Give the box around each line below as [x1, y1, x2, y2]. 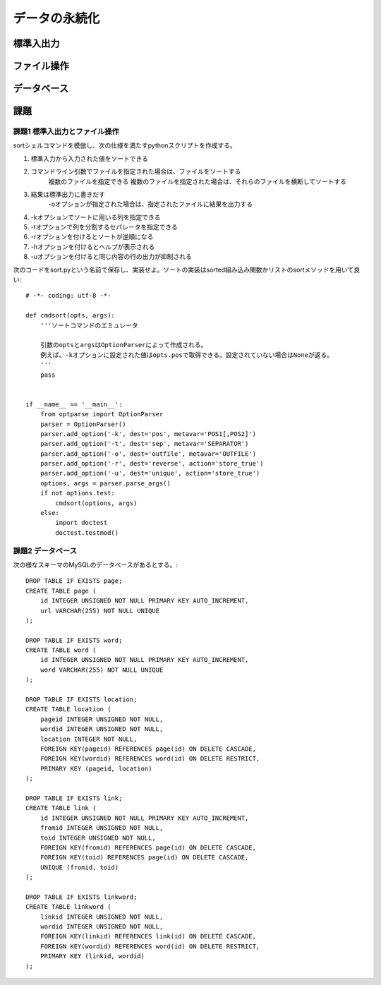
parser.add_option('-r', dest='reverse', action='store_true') [40, 459, 264, 468]
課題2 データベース [13, 545, 78, 555]
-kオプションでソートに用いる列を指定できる [30, 212, 161, 222]
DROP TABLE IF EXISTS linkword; [25, 893, 138, 901]
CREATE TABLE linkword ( [25, 903, 111, 911]
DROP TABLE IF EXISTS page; [25, 577, 123, 585]
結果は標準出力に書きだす [30, 190, 105, 198]
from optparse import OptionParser [40, 410, 164, 418]
